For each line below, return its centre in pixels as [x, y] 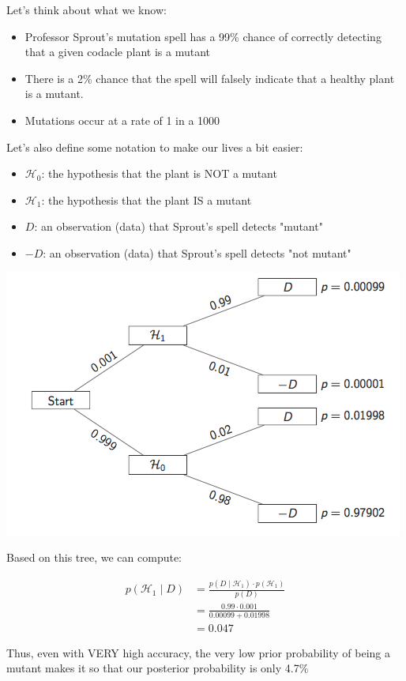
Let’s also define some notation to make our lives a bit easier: [155, 147]
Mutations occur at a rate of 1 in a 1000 [122, 120]
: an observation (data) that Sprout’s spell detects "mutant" [179, 226]
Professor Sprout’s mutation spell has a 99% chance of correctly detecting [203, 36]
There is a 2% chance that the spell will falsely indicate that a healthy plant [210, 78]
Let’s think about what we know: [86, 9]
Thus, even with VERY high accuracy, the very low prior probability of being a [199, 652]
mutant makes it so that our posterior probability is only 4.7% [158, 668]
